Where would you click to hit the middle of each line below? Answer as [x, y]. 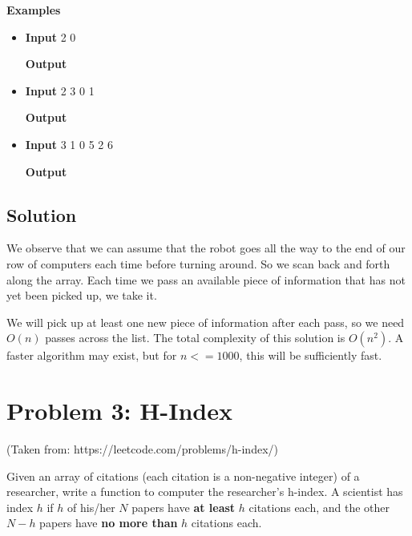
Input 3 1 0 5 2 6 [69, 144]
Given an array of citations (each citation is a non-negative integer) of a [183, 476]
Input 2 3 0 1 [60, 90]
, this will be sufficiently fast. [311, 355]
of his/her [91, 507]
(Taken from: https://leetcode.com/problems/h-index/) [142, 449]
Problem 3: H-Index [119, 411]
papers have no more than [109, 523]
